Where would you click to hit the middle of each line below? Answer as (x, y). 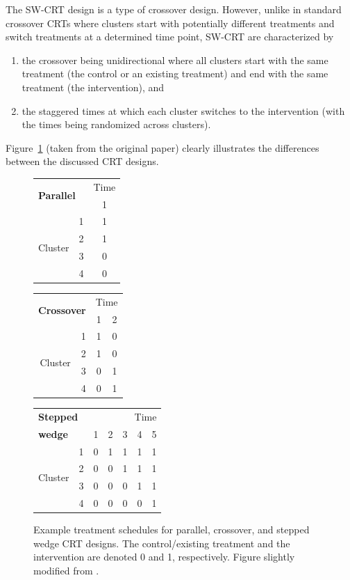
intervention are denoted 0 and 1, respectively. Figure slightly (164, 557)
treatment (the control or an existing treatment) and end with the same (175, 73)
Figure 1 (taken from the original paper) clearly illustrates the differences (162, 147)
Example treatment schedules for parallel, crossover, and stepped (172, 530)
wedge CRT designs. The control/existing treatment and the (162, 543)
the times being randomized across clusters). (116, 124)
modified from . (66, 570)
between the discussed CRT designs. (82, 161)
